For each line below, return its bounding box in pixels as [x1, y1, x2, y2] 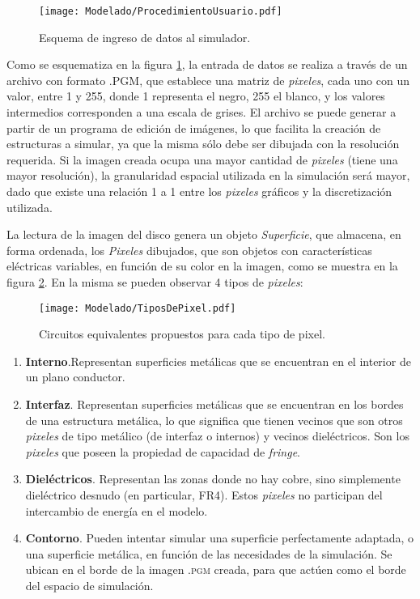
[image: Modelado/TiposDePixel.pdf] [39, 302, 236, 314]
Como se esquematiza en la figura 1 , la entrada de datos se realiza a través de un [6, 56, 408, 73]
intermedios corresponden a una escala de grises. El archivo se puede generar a [6, 104, 397, 121]
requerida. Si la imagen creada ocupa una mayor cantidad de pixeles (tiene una [6, 151, 398, 168]
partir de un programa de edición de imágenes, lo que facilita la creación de [6, 119, 381, 136]
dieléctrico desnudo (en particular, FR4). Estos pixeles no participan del [25, 486, 383, 503]
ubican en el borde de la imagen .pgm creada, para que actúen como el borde [25, 561, 406, 578]
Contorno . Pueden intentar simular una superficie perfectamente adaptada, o [25, 529, 414, 546]
